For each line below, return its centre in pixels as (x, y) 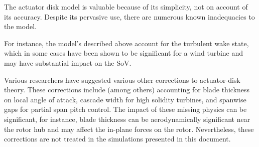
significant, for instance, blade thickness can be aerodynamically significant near (127, 119)
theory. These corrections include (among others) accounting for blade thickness (127, 90)
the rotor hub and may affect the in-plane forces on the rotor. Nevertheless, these (129, 129)
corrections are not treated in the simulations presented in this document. (117, 139)
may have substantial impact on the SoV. (68, 62)
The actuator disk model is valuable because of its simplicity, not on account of (126, 7)
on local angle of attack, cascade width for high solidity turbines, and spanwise (125, 99)
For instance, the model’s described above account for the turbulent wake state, (126, 43)
